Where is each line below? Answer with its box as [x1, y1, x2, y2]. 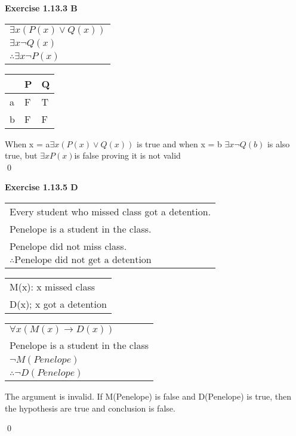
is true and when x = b [137, 137, 222, 150]
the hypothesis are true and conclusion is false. [5, 401, 175, 414]
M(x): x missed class [10, 279, 95, 293]
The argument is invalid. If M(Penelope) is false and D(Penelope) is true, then [5, 389, 292, 402]
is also [267, 137, 290, 150]
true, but [5, 149, 38, 162]
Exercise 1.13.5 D [5, 181, 78, 193]
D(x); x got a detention [10, 296, 107, 311]
